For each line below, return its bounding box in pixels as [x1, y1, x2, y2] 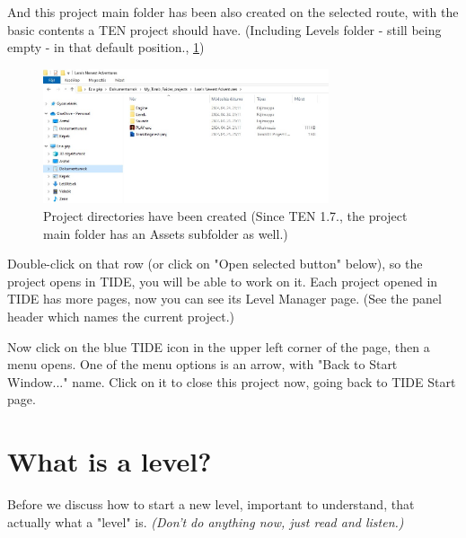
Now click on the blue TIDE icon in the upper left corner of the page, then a [7, 337, 430, 356]
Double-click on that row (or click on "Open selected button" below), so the [7, 254, 423, 273]
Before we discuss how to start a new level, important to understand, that [7, 495, 415, 514]
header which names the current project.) [7, 307, 235, 326]
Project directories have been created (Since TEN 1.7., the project [43, 207, 408, 225]
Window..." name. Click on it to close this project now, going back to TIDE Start [7, 372, 456, 391]
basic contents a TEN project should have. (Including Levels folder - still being [7, 20, 442, 39]
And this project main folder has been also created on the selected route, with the [7, 3, 459, 21]
